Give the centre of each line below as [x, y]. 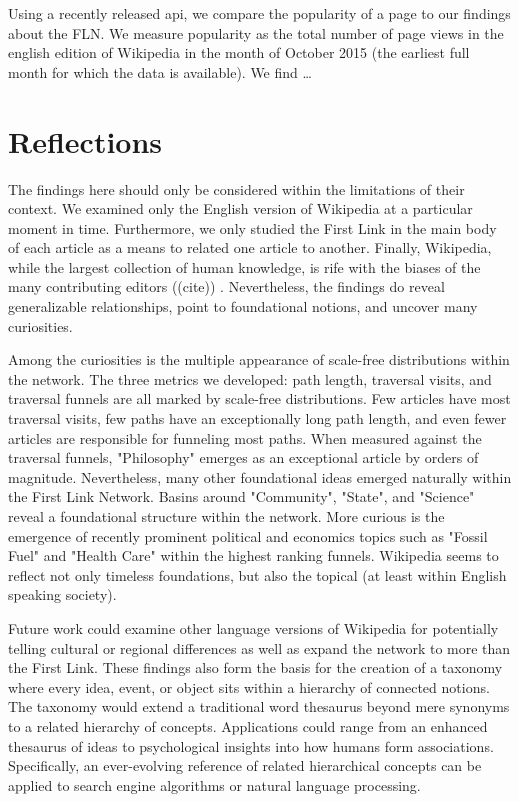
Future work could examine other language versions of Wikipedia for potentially [253, 627]
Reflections [85, 140]
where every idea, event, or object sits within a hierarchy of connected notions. [249, 686]
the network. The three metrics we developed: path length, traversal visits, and [250, 378]
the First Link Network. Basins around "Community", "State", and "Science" [241, 496]
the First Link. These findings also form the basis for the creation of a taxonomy [255, 667]
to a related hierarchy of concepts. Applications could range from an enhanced [248, 725]
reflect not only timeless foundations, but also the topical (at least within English [257, 574]
